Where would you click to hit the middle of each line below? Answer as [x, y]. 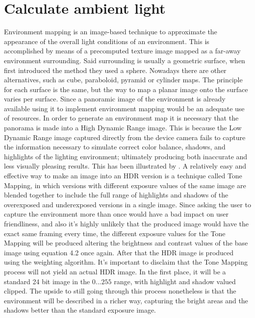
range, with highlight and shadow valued [175, 281]
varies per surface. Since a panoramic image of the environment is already [115, 99]
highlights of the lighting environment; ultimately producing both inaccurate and [126, 156]
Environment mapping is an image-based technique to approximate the [111, 32]
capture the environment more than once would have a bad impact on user [116, 214]
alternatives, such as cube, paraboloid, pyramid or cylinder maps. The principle [123, 80]
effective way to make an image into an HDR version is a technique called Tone [123, 176]
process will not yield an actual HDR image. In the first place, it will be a [115, 271]
